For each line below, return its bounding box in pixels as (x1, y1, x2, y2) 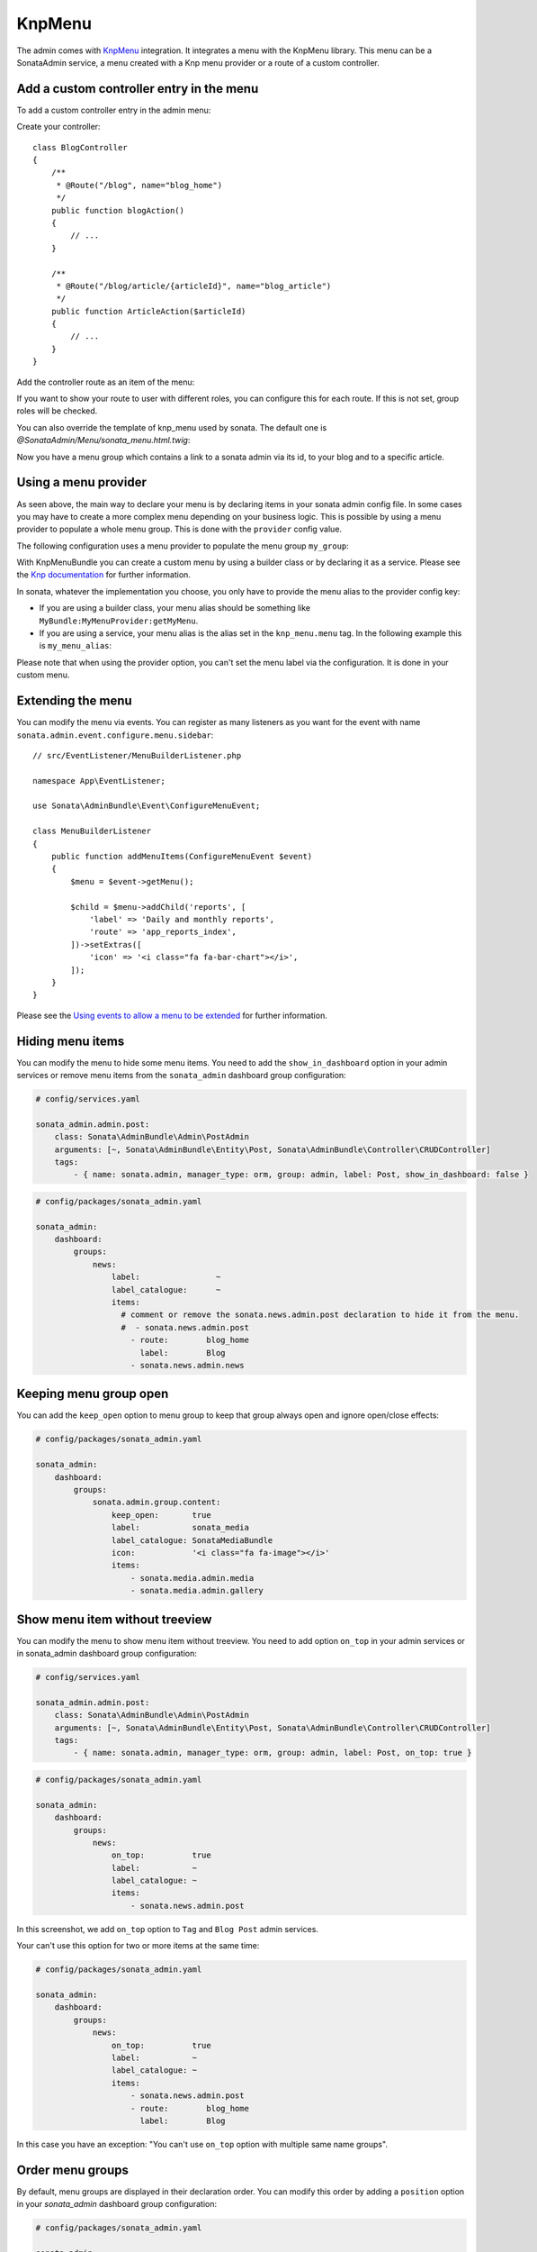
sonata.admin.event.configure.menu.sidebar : (16, 730, 214, 740)
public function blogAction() (50, 205, 184, 215)
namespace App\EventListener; (32, 776, 166, 785)
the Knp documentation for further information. (16, 569, 191, 580)
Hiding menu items (16, 1033, 125, 1049)
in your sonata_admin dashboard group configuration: (16, 2199, 218, 2210)
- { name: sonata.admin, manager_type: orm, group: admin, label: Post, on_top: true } (73, 1748, 472, 1758)
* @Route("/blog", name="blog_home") (56, 180, 223, 190)
